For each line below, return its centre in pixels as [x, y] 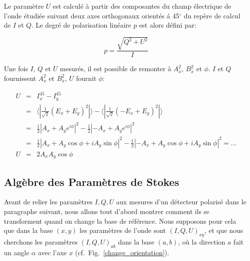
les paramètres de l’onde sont [123, 230]
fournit [86, 78]
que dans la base [28, 230]
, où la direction [202, 241]
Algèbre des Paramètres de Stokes [92, 181]
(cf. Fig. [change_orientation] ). [122, 252]
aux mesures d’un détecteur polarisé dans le [181, 202]
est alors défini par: [168, 25]
